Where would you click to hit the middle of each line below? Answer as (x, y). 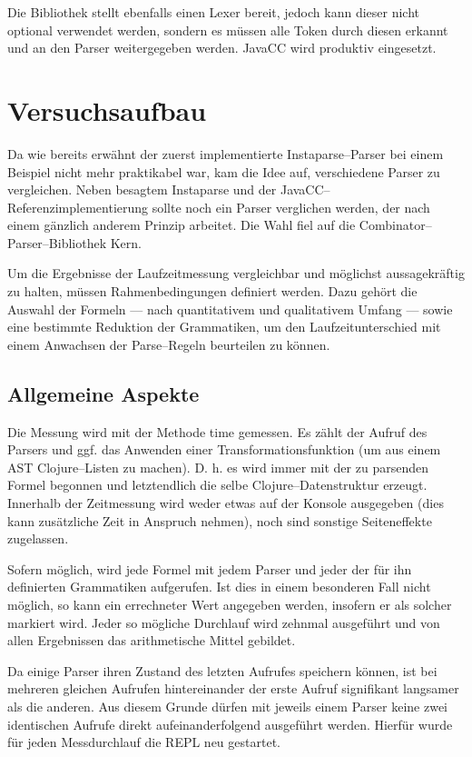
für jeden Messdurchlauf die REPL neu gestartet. (144, 742)
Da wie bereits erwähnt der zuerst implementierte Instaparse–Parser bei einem (226, 153)
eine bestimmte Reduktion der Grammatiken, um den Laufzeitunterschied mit (224, 327)
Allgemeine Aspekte (103, 393)
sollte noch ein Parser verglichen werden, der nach (291, 207)
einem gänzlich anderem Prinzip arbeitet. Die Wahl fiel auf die (182, 225)
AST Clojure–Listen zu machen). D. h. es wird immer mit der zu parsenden (218, 467)
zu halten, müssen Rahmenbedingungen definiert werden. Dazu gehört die (212, 291)
